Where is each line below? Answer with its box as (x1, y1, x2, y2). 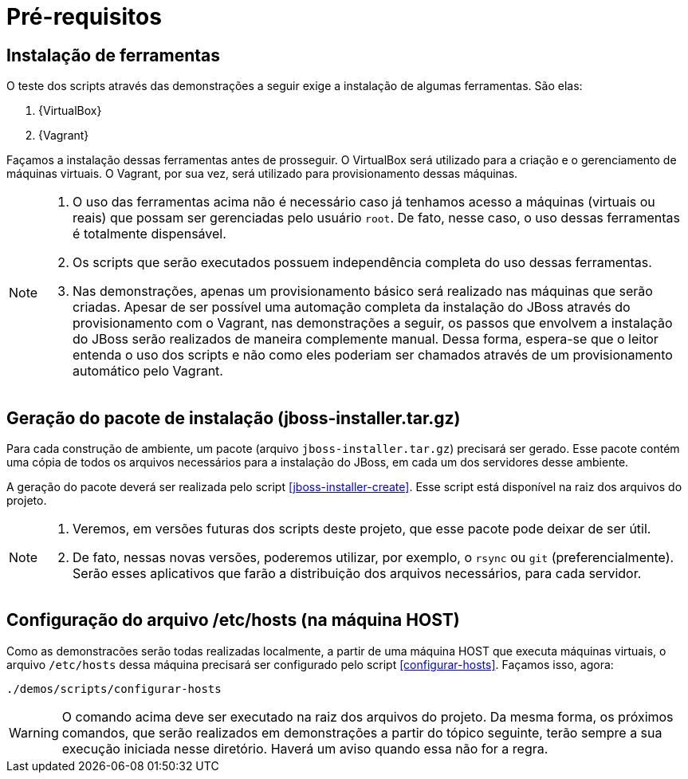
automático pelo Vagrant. (73, 363, 223, 380)
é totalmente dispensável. (73, 226, 226, 242)
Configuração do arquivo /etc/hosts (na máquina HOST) (6, 610, 460, 631)
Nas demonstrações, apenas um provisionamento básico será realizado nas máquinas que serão (73, 283, 653, 300)
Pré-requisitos (6, 3, 162, 30)
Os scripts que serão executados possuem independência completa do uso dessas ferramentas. (73, 254, 652, 271)
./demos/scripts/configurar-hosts (6, 682, 222, 695)
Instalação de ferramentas (6, 45, 220, 65)
